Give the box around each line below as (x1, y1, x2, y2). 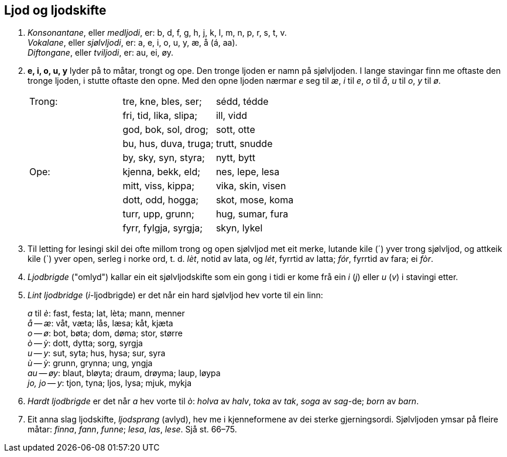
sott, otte (215, 124, 255, 136)
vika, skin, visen (215, 180, 286, 192)
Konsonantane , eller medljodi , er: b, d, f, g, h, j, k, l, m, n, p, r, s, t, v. (28, 28, 287, 38)
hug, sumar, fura (215, 208, 289, 220)
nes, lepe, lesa (215, 166, 280, 178)
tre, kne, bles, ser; (122, 96, 202, 108)
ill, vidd (215, 110, 248, 122)
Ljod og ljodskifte (4, 3, 107, 18)
